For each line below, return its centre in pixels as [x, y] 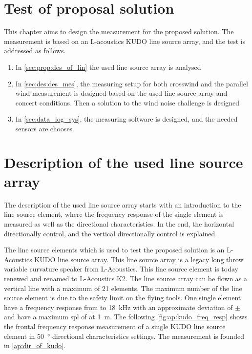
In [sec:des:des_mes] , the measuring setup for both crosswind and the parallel [132, 83]
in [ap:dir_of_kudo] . [35, 345]
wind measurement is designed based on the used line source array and [121, 93]
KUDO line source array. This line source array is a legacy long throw [139, 259]
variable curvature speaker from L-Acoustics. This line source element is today [121, 269]
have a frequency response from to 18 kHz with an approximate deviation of [118, 307]
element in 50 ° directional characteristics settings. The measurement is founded [124, 336]
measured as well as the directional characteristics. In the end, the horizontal [119, 223]
